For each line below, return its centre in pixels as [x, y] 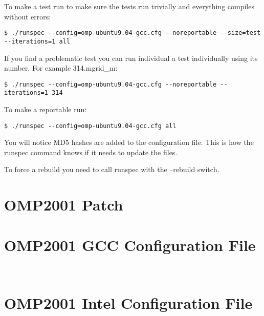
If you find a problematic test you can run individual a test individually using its [131, 58]
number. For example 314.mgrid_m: [61, 68]
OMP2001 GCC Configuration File [130, 245]
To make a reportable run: [46, 109]
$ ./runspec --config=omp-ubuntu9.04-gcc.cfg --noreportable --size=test [133, 33]
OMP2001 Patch [64, 205]
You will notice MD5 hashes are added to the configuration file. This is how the [129, 142]
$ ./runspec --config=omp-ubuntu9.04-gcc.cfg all [90, 126]
